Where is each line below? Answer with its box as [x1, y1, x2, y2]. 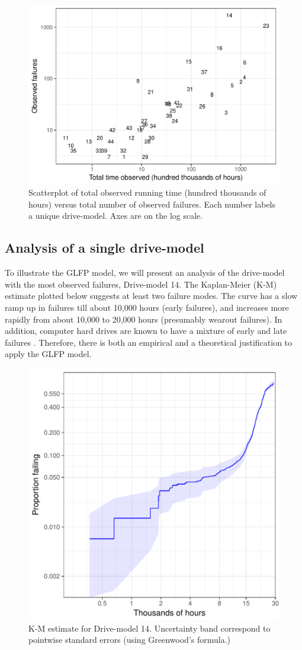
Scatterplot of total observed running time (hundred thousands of [28, 186, 266, 199]
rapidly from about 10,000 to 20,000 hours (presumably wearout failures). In [5, 313, 282, 325]
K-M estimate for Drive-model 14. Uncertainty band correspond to [28, 622, 271, 634]
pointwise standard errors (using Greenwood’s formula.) [28, 633, 231, 646]
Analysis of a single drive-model [5, 238, 204, 257]
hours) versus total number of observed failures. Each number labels [28, 197, 276, 210]
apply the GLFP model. [5, 348, 92, 360]
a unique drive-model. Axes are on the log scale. [28, 209, 203, 222]
